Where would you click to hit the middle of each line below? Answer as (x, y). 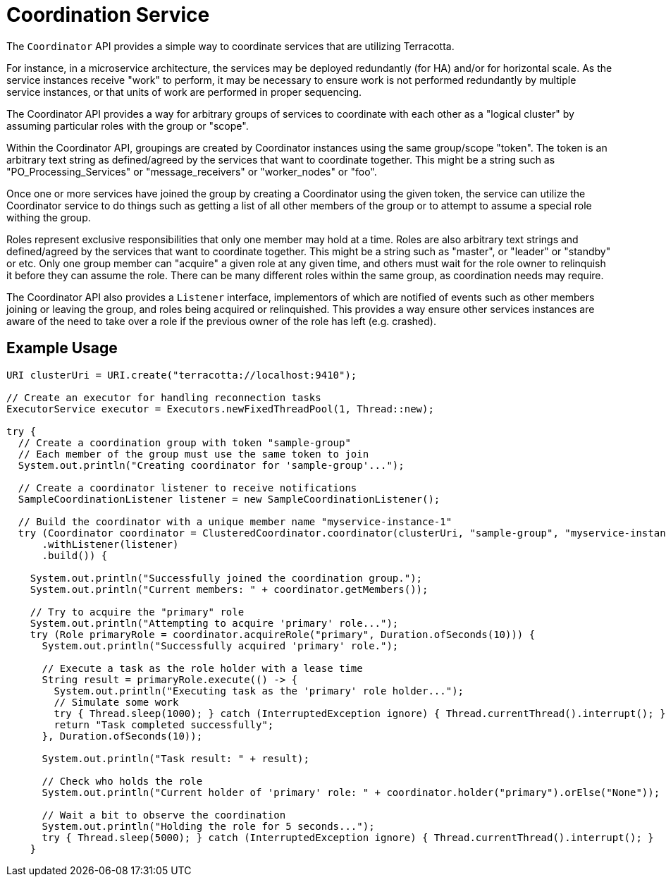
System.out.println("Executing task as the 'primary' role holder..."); (259, 691)
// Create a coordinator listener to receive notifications (187, 488)
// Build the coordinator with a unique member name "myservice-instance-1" (235, 521)
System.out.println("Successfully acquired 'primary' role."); (220, 645)
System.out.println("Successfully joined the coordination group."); (226, 578)
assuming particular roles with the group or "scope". (128, 125)
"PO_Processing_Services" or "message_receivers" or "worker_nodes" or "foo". (192, 171)
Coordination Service (108, 15)
